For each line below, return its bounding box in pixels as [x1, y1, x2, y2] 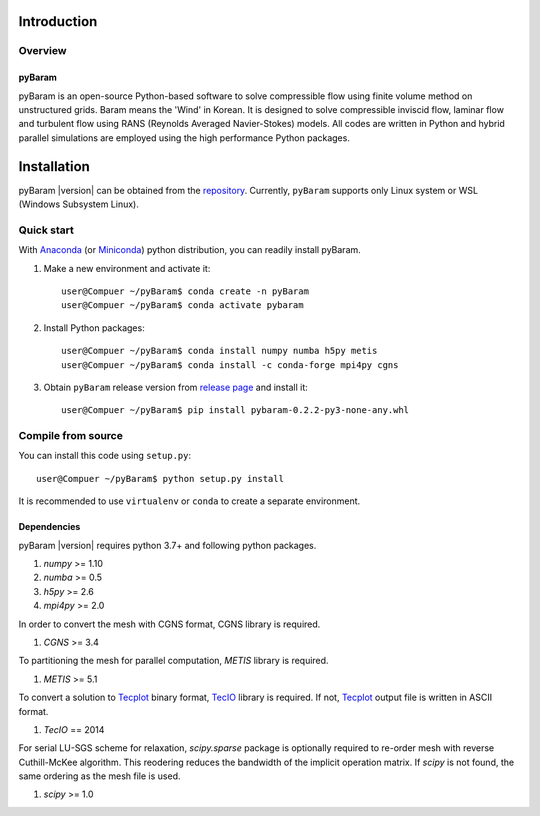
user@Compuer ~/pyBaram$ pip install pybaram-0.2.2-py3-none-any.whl [61, 405, 410, 416]
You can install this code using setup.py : [18, 450, 192, 462]
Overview [18, 44, 67, 58]
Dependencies [18, 521, 81, 533]
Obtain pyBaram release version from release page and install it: [43, 381, 309, 393]
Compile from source [18, 429, 124, 443]
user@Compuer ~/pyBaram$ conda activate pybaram [61, 300, 304, 311]
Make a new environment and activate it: [43, 262, 211, 274]
